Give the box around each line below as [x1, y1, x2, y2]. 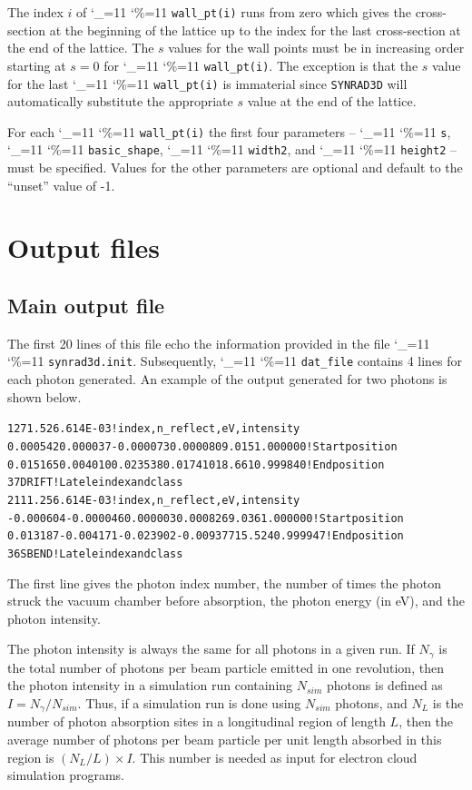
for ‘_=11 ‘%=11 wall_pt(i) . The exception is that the [103, 55, 418, 74]
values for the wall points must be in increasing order [168, 38, 465, 57]
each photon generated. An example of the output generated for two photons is [7, 370, 447, 389]
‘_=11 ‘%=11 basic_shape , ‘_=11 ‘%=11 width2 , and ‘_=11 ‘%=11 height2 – [7, 140, 457, 159]
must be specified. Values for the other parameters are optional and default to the [7, 158, 463, 177]
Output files [7, 229, 160, 266]
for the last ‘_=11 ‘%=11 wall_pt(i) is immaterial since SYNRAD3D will [7, 74, 408, 93]
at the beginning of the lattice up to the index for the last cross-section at [49, 20, 461, 39]
